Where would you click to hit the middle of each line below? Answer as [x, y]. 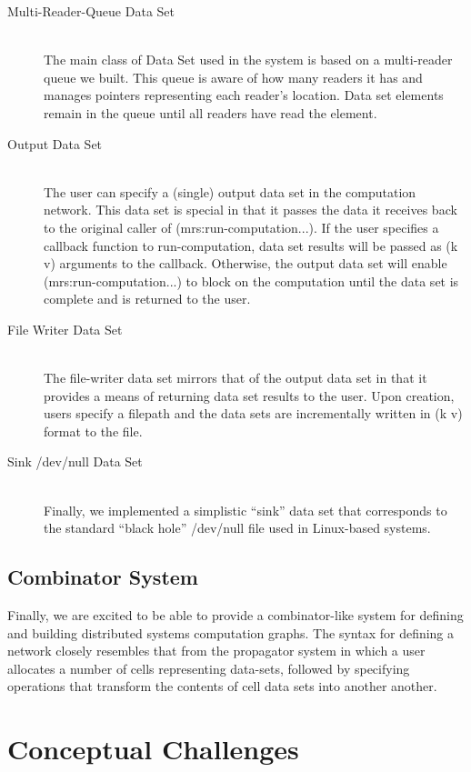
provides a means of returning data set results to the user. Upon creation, [249, 395]
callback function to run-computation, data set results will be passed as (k [251, 245]
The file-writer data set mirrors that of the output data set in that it [235, 378]
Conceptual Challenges [153, 749]
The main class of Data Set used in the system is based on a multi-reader [248, 60]
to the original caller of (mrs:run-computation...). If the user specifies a [241, 227]
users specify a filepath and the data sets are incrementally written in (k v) [253, 413]
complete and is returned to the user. [147, 299]
